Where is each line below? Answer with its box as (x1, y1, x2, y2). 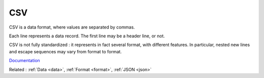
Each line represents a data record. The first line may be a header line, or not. (9, 33, 165, 39)
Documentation (9, 58, 40, 63)
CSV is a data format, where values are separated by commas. (9, 24, 135, 30)
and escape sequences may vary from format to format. (9, 48, 122, 54)
